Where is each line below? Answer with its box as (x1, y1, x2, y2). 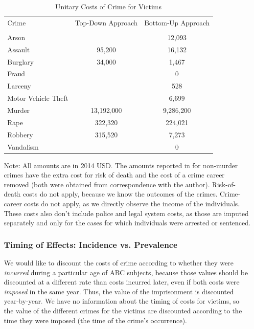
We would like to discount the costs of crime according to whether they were (4, 258, 233, 267)
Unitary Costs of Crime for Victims (55, 1, 162, 11)
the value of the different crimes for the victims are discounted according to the (4, 305, 242, 315)
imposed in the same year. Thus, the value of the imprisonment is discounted (4, 286, 234, 296)
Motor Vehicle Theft (7, 93, 69, 103)
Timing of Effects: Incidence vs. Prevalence (4, 238, 178, 250)
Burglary (7, 56, 34, 66)
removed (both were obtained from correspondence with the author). (4, 179, 210, 189)
